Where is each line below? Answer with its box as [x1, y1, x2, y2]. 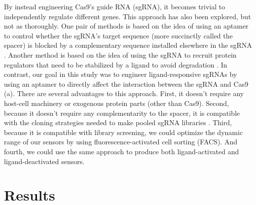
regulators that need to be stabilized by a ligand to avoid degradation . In [4, 59, 227, 69]
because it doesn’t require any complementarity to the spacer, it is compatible [4, 107, 240, 118]
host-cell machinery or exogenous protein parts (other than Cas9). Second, [4, 98, 229, 108]
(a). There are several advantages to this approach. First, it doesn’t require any [4, 88, 244, 99]
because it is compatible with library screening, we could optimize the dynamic [4, 127, 243, 137]
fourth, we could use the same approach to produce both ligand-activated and [4, 146, 239, 156]
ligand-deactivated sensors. [4, 156, 85, 166]
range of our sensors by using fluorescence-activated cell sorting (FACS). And [4, 137, 237, 147]
